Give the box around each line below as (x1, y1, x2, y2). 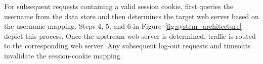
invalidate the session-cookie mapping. (4, 50, 122, 60)
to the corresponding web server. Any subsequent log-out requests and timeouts (4, 40, 251, 51)
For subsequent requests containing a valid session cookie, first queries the (4, 1, 233, 11)
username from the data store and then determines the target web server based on (4, 11, 259, 21)
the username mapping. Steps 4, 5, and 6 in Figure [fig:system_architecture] (4, 21, 242, 31)
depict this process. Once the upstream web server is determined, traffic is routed (4, 30, 256, 41)
